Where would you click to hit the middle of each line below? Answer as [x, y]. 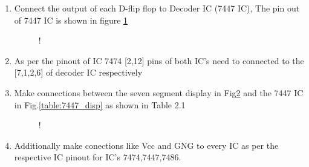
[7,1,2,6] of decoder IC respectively [78, 72]
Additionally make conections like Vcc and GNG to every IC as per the [146, 145]
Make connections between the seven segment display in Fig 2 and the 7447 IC [159, 92]
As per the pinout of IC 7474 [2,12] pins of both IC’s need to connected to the [159, 60]
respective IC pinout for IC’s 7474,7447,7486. [98, 157]
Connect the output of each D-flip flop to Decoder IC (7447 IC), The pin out [157, 8]
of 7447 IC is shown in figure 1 [71, 20]
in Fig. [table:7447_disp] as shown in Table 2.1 [100, 104]
